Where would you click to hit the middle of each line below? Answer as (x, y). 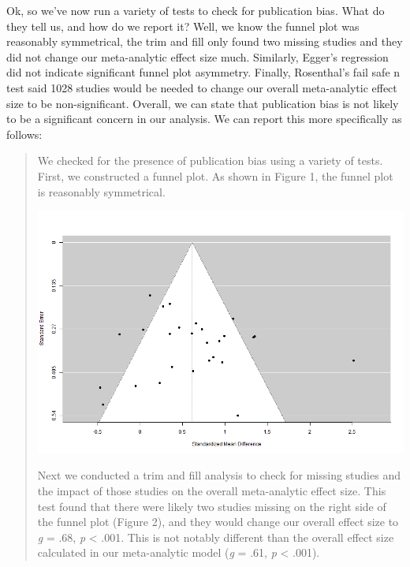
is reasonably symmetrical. (101, 191)
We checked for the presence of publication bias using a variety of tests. (210, 160)
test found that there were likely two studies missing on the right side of (212, 506)
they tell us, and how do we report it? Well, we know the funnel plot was (183, 26)
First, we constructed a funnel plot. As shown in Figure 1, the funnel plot (215, 175)
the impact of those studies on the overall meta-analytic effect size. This (212, 490)
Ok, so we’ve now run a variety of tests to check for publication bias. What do (196, 10)
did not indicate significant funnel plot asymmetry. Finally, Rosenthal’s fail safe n (203, 72)
